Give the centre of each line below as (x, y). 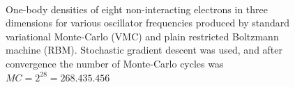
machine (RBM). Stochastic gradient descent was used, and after (144, 50)
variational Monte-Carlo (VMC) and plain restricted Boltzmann (142, 36)
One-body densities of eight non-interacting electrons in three (137, 9)
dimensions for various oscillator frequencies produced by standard (148, 23)
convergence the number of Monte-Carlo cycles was (115, 63)
